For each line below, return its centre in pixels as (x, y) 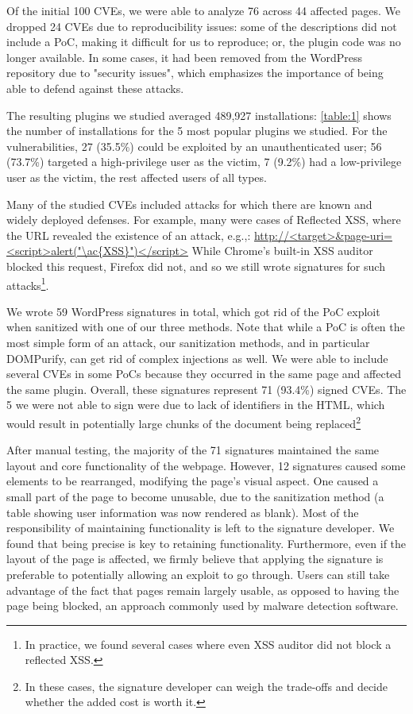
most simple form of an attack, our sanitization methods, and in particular (188, 342)
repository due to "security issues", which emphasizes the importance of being (195, 73)
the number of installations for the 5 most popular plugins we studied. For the (197, 131)
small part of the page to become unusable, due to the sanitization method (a (195, 496)
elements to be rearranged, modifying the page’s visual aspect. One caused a (193, 481)
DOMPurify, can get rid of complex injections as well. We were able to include (197, 358)
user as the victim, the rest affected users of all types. (137, 177)
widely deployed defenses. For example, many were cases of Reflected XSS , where (204, 220)
